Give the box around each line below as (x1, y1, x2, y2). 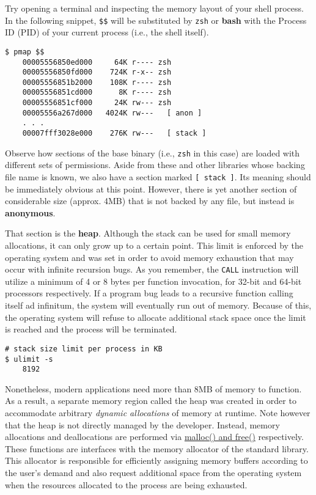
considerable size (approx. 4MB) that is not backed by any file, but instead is (5, 194, 295, 207)
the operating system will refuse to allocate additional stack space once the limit (5, 310, 306, 323)
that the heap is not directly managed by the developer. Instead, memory (5, 418, 280, 431)
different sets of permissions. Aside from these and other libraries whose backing (5, 158, 305, 171)
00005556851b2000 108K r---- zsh (22, 78, 172, 87)
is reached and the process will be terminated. (5, 323, 177, 335)
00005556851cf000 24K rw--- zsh (22, 98, 172, 108)
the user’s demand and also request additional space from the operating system (5, 466, 302, 479)
